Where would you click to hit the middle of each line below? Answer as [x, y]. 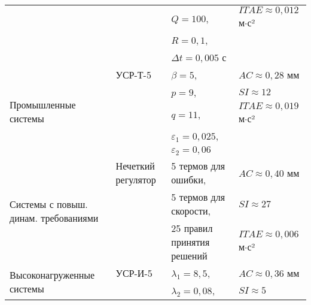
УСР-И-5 [134, 273]
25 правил [192, 228]
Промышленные [43, 105]
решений [189, 256]
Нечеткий [135, 166]
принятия [190, 242]
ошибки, [189, 179]
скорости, [191, 211]
